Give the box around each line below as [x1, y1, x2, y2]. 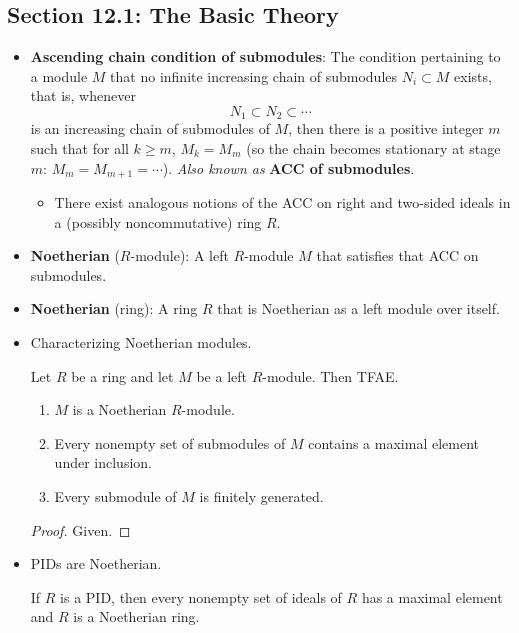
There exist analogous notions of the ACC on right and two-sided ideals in [54, 192, 511, 213]
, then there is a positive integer [288, 118, 484, 139]
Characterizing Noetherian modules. [30, 332, 252, 353]
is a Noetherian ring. [73, 606, 200, 627]
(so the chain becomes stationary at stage [246, 138, 501, 159]
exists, [454, 65, 492, 86]
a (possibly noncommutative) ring [54, 211, 262, 232]
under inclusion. [54, 452, 152, 473]
